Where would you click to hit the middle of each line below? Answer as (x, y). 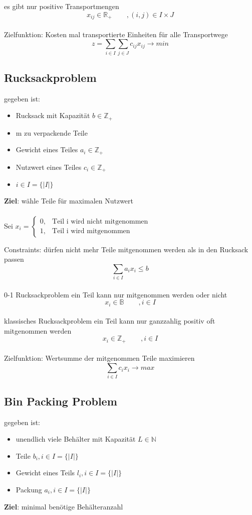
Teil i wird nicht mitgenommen (100, 221)
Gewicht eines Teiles (47, 149)
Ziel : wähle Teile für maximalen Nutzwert (69, 201)
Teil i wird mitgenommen (91, 231)
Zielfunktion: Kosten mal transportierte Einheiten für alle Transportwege (116, 34)
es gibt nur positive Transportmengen (62, 6)
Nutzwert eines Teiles (49, 167)
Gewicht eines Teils (45, 473)
